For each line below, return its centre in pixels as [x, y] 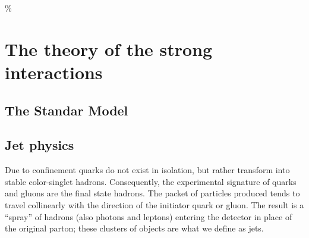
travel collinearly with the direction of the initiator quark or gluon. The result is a [154, 204]
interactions [54, 72]
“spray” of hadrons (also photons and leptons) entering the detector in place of [149, 216]
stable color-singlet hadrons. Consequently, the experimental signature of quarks [151, 181]
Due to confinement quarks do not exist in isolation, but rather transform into [147, 170]
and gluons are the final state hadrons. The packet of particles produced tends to [152, 193]
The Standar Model [67, 110]
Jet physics [40, 145]
